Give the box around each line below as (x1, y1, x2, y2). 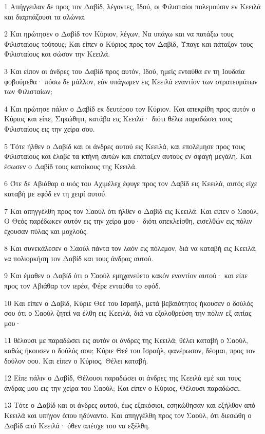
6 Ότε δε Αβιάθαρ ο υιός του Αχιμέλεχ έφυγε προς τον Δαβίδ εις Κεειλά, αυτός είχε (4, 178, 257, 189)
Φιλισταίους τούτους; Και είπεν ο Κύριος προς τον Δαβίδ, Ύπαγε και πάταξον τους (4, 38, 253, 49)
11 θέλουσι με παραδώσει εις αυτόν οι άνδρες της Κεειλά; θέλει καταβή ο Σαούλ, (4, 335, 248, 346)
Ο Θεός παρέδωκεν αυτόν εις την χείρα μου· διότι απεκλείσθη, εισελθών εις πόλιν (4, 215, 252, 226)
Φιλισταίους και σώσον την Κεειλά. (4, 48, 110, 59)
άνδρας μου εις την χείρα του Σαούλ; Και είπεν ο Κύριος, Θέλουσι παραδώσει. (4, 382, 241, 393)
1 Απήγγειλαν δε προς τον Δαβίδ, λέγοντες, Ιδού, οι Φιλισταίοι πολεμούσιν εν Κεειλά (4, 1, 261, 11)
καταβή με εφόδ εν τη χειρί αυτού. (4, 188, 107, 198)
